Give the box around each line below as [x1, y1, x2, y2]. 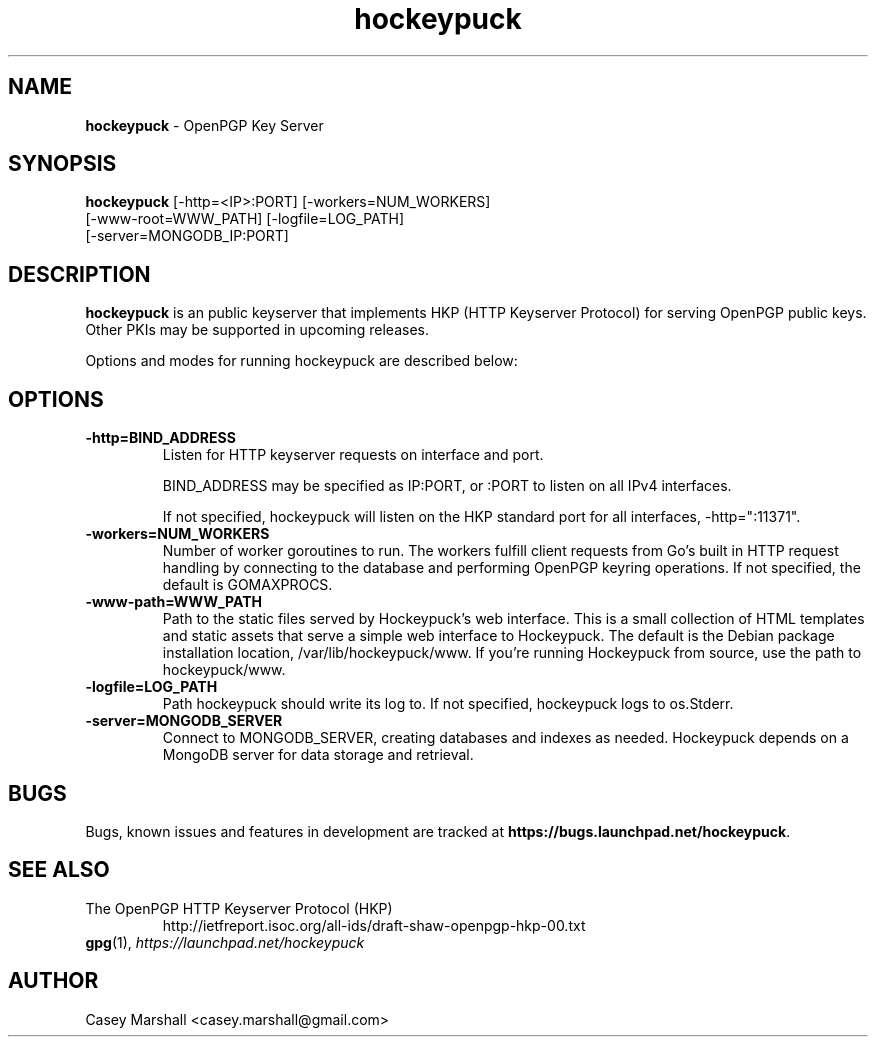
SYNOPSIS [8, 151, 117, 177]
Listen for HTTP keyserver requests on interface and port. [162, 446, 544, 464]
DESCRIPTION [8, 261, 151, 287]
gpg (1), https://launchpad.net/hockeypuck [85, 933, 365, 951]
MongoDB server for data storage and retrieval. [162, 746, 474, 764]
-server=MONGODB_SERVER [85, 712, 283, 730]
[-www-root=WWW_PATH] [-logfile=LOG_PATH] [85, 210, 405, 228]
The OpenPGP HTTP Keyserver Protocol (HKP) [85, 899, 393, 917]
